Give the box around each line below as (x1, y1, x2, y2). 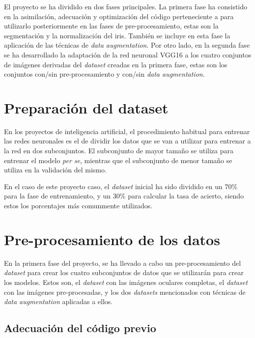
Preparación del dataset (4, 97, 169, 117)
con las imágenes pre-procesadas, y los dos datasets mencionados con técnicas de (4, 286, 246, 297)
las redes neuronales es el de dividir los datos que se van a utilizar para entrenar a (4, 136, 251, 146)
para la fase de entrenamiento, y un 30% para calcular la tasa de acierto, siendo (4, 191, 244, 201)
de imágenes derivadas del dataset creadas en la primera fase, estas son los (4, 59, 227, 69)
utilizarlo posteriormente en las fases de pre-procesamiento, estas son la (4, 21, 219, 31)
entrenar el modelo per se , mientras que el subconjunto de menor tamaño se (4, 155, 232, 165)
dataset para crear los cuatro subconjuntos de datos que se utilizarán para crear (4, 267, 244, 278)
